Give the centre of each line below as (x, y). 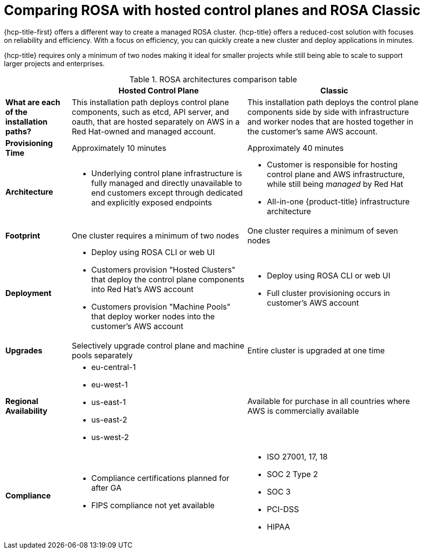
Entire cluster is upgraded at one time (316, 350)
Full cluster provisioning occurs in (329, 293)
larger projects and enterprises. (55, 63)
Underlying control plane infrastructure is (167, 173)
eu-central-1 (113, 367)
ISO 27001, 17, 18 (297, 456)
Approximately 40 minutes (295, 148)
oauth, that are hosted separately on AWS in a (156, 121)
